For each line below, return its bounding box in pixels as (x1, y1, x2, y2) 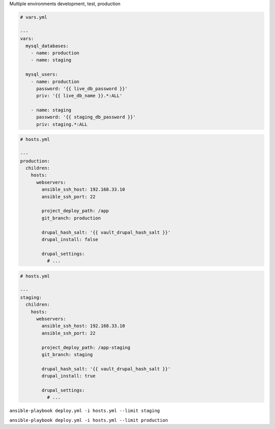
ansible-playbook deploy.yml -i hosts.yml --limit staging (9, 408, 160, 414)
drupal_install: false (41, 236, 99, 242)
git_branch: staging (41, 351, 93, 357)
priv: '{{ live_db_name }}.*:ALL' (36, 93, 122, 99)
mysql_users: (25, 71, 58, 78)
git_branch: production (41, 215, 101, 221)
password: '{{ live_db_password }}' (36, 86, 128, 91)
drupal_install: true (41, 373, 96, 379)
